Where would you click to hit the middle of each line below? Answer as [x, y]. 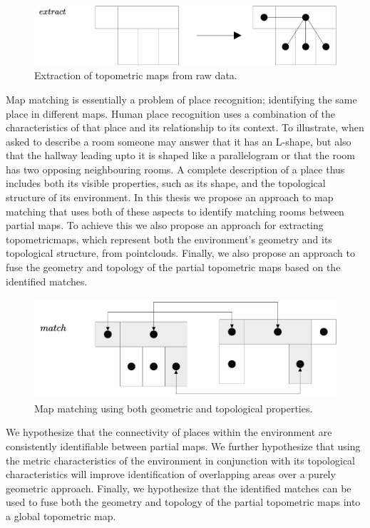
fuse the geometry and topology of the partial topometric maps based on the [173, 267]
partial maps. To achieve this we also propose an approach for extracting [165, 225]
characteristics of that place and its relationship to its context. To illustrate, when [185, 127]
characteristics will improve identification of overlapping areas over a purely [171, 474]
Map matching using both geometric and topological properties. [174, 408]
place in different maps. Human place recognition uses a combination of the [170, 113]
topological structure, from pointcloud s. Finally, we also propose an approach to [180, 253]
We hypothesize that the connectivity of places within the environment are [169, 432]
